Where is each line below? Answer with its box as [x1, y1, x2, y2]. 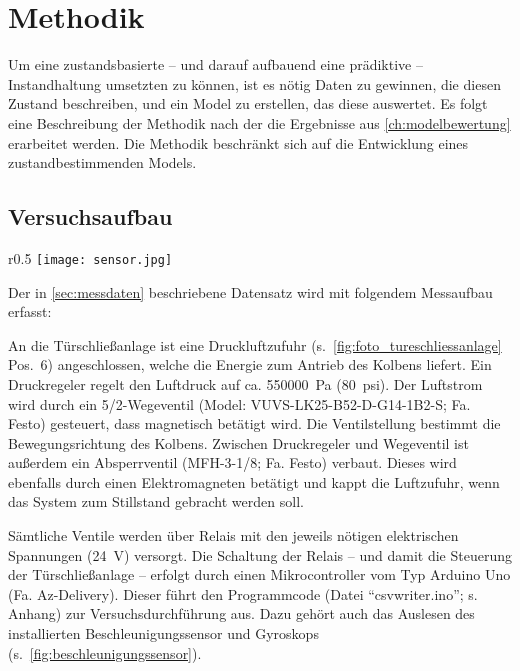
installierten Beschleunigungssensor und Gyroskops [8, 623, 319, 644]
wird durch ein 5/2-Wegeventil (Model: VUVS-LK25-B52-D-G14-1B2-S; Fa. [8, 393, 471, 414]
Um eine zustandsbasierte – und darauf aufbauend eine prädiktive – [8, 54, 423, 75]
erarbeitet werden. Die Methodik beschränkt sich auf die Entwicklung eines [8, 132, 469, 153]
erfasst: [8, 301, 52, 322]
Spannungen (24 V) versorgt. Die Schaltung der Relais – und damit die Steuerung [8, 544, 512, 565]
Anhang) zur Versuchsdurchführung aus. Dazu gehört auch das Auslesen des [8, 603, 475, 624]
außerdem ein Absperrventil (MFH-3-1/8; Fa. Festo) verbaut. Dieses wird [8, 452, 457, 473]
